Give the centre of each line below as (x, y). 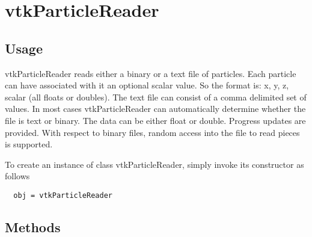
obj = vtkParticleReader (63, 195)
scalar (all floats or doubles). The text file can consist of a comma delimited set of (156, 97)
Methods (33, 226)
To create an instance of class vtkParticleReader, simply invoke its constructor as (154, 164)
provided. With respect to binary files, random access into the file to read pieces (152, 132)
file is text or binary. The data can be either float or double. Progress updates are (155, 120)
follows (17, 176)
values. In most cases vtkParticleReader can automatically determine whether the (155, 109)
